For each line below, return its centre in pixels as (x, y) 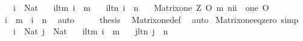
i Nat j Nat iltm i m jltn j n (91, 31)
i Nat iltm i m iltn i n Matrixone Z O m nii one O (141, 7)
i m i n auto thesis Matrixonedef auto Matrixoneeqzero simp (151, 19)
